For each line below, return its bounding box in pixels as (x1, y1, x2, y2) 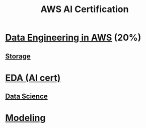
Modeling (5, 112, 46, 124)
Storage (5, 52, 31, 60)
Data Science (5, 92, 48, 101)
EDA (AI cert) (5, 72, 61, 84)
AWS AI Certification (40, 4, 129, 15)
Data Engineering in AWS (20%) (5, 32, 141, 43)
